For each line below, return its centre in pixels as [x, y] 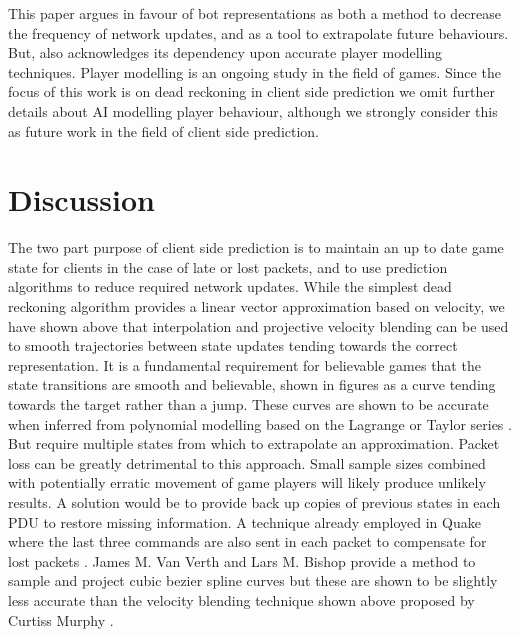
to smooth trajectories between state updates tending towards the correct [233, 345]
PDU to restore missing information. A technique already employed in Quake [244, 521]
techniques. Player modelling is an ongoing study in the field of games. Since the [254, 71]
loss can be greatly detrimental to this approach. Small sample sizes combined [247, 462]
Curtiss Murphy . [61, 619]
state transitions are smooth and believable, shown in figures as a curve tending [252, 384]
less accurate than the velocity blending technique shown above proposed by [241, 599]
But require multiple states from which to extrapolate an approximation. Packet [254, 443]
